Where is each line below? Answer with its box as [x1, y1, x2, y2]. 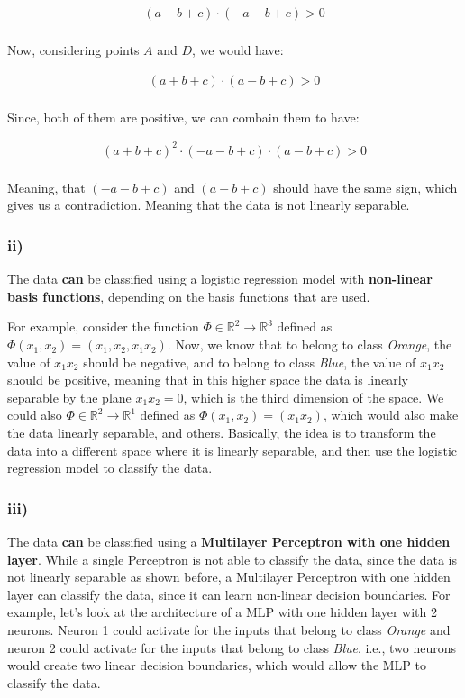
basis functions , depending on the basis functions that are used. [7, 286, 370, 305]
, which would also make [323, 405, 459, 424]
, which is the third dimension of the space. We [183, 387, 444, 406]
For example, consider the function [7, 317, 199, 336]
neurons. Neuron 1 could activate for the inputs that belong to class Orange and [7, 621, 451, 639]
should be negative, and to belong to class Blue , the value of [83, 352, 416, 371]
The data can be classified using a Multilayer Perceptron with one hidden [7, 532, 451, 551]
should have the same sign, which [273, 177, 458, 196]
